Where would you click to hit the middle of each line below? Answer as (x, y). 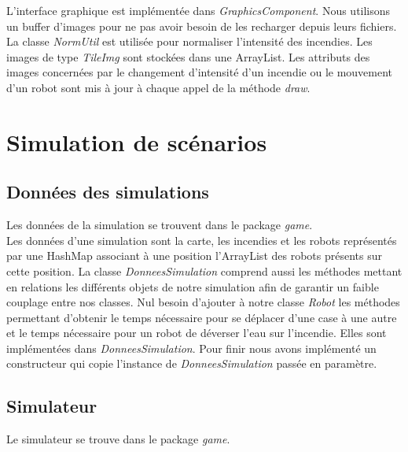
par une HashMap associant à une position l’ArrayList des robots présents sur (194, 256)
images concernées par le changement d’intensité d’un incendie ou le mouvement (200, 72)
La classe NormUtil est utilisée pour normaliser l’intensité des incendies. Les (189, 41)
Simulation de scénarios (137, 141)
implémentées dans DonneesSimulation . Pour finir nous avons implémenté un (191, 348)
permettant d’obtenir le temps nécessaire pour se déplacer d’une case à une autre (202, 317)
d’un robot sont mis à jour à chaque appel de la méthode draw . (158, 87)
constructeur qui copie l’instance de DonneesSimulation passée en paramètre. (192, 363)
